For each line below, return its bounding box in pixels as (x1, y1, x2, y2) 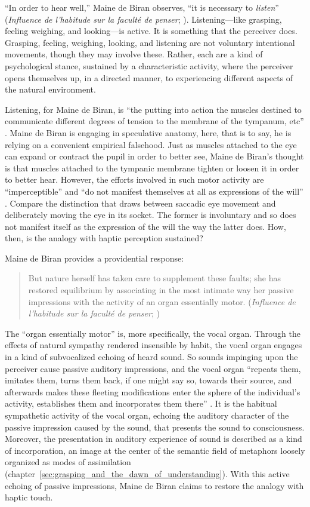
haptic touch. (5, 491, 53, 503)
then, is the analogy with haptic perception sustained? (5, 232, 203, 244)
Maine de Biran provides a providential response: (5, 251, 184, 264)
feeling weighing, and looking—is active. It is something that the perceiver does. (5, 24, 297, 37)
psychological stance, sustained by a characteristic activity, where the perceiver (5, 59, 293, 72)
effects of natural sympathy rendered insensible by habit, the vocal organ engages (5, 339, 302, 351)
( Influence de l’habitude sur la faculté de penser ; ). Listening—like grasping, (5, 13, 282, 25)
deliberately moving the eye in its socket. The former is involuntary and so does (5, 208, 296, 221)
